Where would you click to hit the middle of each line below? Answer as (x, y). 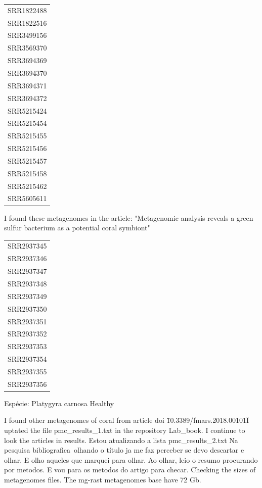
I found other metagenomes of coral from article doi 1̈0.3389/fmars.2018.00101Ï (127, 420)
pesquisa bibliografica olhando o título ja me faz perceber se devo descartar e (124, 450)
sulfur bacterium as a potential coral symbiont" (77, 228)
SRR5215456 (27, 148)
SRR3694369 (27, 60)
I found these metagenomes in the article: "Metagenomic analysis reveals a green (129, 217)
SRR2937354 (27, 359)
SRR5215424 (27, 110)
